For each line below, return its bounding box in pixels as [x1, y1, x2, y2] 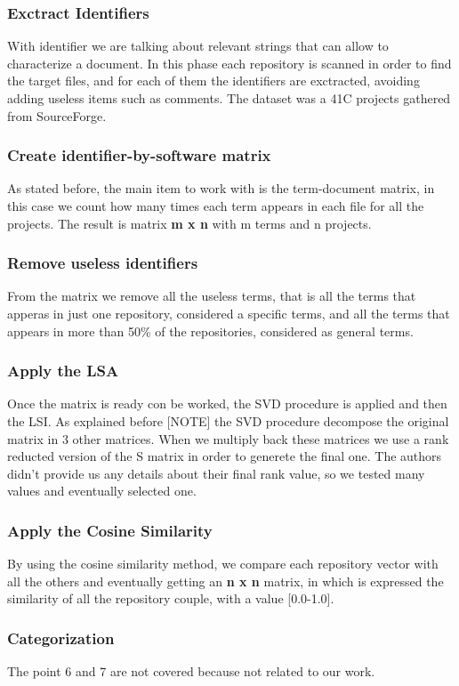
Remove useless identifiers [7, 252, 198, 274]
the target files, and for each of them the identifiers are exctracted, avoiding [7, 71, 420, 90]
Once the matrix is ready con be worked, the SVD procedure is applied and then [7, 394, 447, 413]
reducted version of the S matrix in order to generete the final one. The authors [7, 447, 442, 465]
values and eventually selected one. [7, 481, 197, 500]
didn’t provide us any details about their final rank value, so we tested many [7, 464, 425, 482]
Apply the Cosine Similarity [7, 519, 213, 541]
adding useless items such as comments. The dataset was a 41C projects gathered [7, 89, 451, 107]
